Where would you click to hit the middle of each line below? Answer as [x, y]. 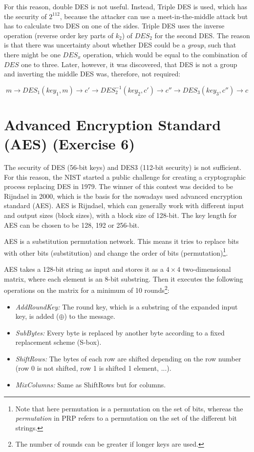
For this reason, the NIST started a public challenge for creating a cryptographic [125, 177]
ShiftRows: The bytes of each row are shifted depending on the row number [128, 358]
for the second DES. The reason [202, 35]
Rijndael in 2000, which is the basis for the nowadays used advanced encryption [123, 196]
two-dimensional [207, 269]
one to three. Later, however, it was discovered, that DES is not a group [129, 64]
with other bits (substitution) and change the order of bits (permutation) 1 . [116, 252]
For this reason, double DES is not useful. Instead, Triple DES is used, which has [126, 6]
